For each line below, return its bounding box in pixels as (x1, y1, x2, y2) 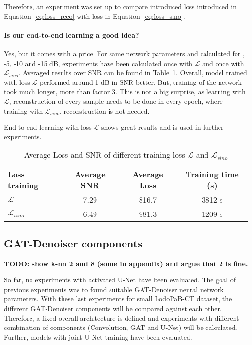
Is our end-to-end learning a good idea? (4, 30, 139, 40)
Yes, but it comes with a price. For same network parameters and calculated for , (4, 48, 245, 58)
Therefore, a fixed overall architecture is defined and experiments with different (4, 312, 239, 323)
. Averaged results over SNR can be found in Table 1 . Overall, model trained (18, 67, 247, 78)
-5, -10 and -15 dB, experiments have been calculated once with (4, 58, 193, 68)
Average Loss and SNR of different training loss (24, 149, 185, 161)
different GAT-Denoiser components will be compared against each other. (4, 303, 222, 313)
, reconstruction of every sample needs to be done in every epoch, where (9, 96, 223, 106)
